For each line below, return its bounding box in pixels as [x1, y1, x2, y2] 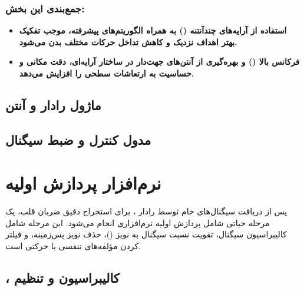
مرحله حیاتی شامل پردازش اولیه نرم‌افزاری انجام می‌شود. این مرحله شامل [5, 216, 270, 229]
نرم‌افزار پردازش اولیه [5, 171, 161, 195]
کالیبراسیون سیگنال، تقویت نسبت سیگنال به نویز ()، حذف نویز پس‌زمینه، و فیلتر [5, 228, 287, 240]
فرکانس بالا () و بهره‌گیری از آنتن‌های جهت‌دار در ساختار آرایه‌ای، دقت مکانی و [19, 55, 300, 68]
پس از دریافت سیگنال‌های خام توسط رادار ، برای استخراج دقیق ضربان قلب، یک [5, 205, 288, 217]
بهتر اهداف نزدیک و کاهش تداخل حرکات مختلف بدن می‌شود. [19, 35, 237, 48]
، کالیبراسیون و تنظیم [5, 269, 120, 287]
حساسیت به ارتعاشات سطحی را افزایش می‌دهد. [19, 67, 194, 79]
